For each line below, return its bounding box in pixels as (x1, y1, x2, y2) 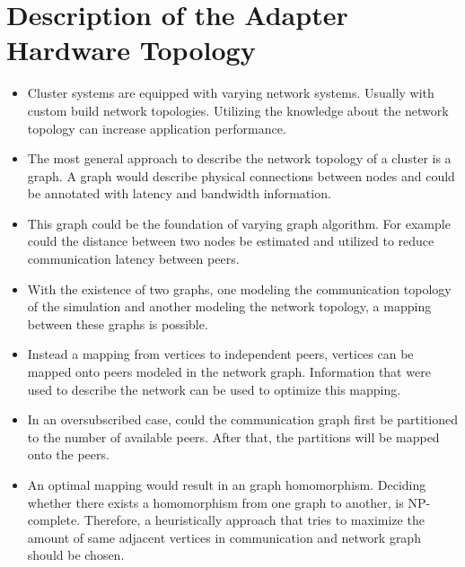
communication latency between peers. (27, 249, 240, 268)
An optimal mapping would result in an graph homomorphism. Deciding (27, 475, 426, 493)
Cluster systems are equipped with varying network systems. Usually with (27, 83, 434, 102)
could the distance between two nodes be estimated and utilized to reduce (27, 231, 434, 250)
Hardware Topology (6, 31, 256, 68)
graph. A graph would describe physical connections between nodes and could (27, 166, 455, 185)
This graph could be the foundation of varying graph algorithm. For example (27, 214, 451, 232)
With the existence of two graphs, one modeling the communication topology (27, 279, 452, 298)
